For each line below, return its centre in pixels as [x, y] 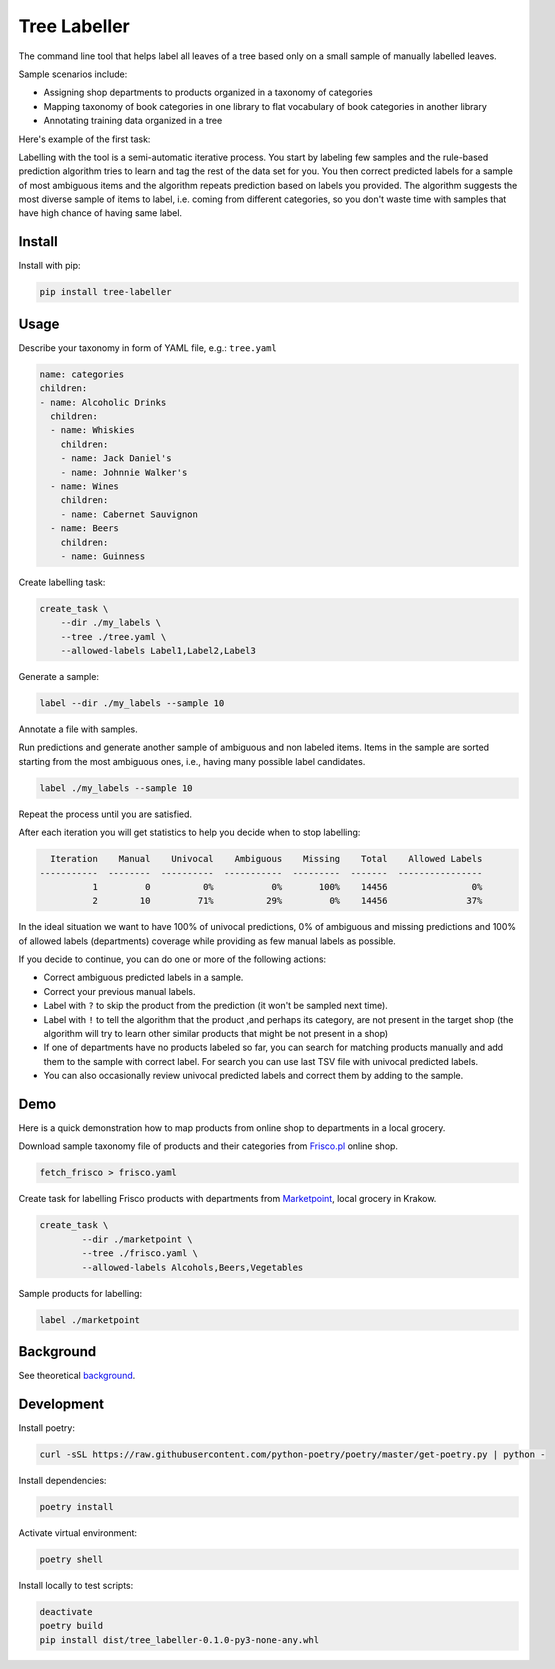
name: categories [82, 374]
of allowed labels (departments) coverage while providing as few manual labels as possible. [207, 941]
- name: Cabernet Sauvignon [129, 514]
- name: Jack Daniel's [116, 458]
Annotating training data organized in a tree [133, 121]
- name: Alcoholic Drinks [103, 402]
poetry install [76, 1506]
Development [61, 1403]
